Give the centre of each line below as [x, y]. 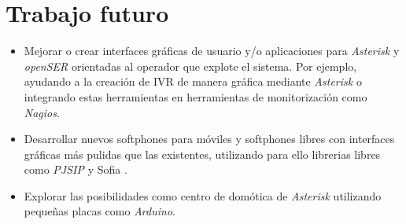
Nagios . [42, 112]
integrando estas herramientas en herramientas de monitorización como [196, 96]
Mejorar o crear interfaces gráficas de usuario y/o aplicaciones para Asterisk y [212, 51]
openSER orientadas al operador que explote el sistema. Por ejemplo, [190, 66]
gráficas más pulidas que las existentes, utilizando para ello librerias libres [202, 154]
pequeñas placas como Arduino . [100, 211]
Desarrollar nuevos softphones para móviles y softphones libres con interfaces [209, 139]
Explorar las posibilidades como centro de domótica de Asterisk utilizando [203, 195]
